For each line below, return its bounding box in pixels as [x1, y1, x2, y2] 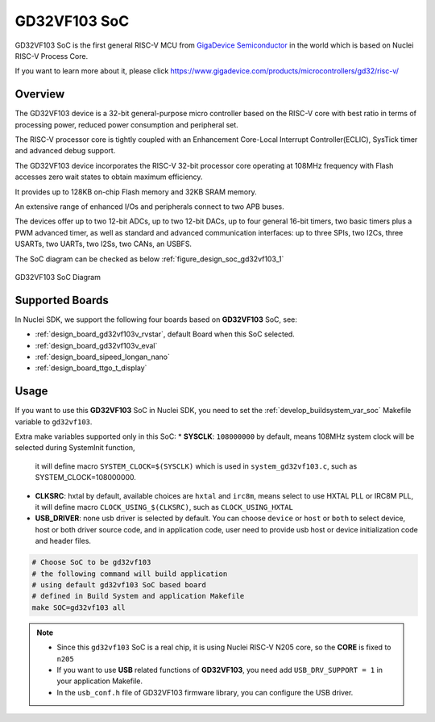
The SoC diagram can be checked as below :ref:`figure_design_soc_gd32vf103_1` [14, 254, 284, 264]
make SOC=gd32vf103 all [31, 603, 126, 612]
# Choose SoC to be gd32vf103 [31, 557, 151, 567]
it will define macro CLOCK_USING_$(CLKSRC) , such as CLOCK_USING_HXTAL [35, 503, 294, 512]
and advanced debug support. [14, 146, 116, 156]
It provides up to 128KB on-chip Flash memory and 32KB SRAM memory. [14, 186, 257, 197]
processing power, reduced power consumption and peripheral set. [14, 119, 239, 129]
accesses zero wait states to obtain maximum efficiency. [14, 172, 203, 182]
